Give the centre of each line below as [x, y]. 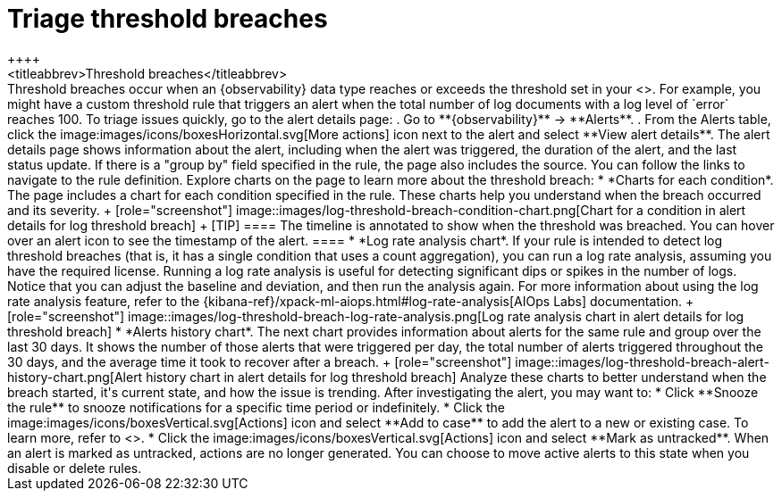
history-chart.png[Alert [75, 377]
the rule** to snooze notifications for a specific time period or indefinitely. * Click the [256, 407]
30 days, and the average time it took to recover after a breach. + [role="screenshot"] [260, 361]
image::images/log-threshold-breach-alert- [642, 361]
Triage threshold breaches [168, 19]
